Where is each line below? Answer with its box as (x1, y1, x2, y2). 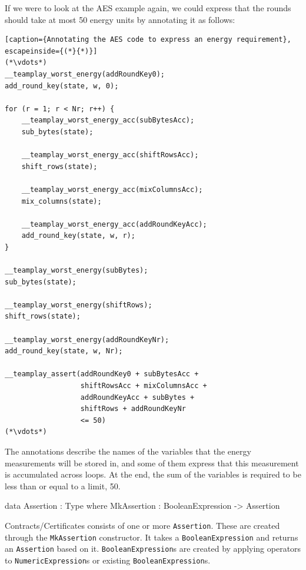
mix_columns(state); (21, 197, 102, 206)
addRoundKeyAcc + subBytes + (80, 393, 195, 402)
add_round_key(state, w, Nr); (5, 347, 123, 356)
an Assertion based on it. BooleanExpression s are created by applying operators (5, 542, 301, 555)
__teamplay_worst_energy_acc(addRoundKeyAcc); (21, 220, 207, 228)
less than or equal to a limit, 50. (5, 479, 121, 492)
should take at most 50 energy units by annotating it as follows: (5, 13, 235, 25)
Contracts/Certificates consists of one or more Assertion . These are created (5, 519, 280, 531)
